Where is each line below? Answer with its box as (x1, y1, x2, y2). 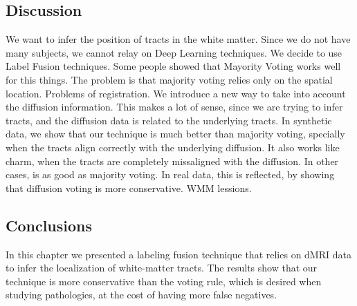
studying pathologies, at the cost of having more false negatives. (6, 287, 277, 302)
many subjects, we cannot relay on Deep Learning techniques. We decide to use (6, 45, 342, 59)
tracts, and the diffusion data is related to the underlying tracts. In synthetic (6, 113, 332, 127)
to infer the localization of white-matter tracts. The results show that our (6, 260, 318, 275)
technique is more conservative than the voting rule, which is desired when (6, 274, 322, 288)
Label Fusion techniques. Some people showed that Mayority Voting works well (6, 59, 341, 73)
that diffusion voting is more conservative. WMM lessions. (6, 180, 252, 195)
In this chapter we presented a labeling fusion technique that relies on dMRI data (6, 247, 351, 261)
